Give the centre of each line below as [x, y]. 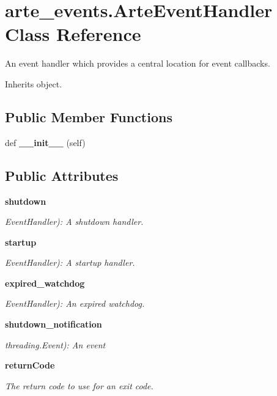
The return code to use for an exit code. [79, 385]
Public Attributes [62, 175]
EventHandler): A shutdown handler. [74, 222]
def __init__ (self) [45, 142]
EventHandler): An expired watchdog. [75, 303]
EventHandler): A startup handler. [70, 262]
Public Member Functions [89, 116]
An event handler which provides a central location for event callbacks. [138, 63]
